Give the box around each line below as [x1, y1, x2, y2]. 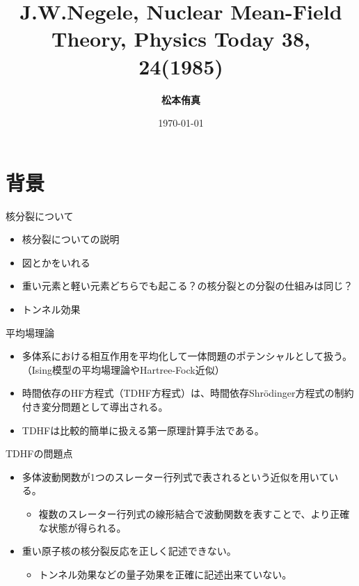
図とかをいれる [22, 255, 90, 269]
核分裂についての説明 [22, 232, 120, 246]
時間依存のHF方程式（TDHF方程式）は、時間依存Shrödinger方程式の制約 [22, 386, 354, 400]
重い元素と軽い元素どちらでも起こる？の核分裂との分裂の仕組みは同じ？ [22, 278, 353, 293]
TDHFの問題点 [6, 446, 73, 461]
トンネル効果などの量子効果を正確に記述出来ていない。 [38, 567, 292, 581]
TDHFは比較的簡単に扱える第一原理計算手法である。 [22, 422, 264, 437]
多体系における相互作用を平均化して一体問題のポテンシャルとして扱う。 [22, 349, 353, 363]
